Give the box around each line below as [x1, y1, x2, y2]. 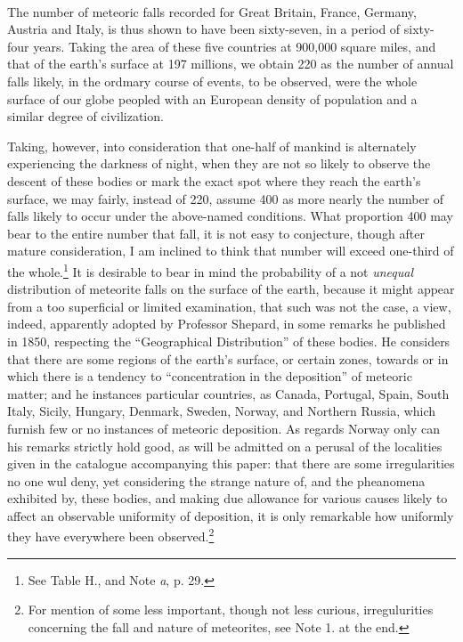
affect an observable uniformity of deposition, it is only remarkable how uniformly [7, 506, 454, 524]
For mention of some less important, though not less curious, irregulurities [28, 600, 434, 619]
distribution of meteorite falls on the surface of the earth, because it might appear [7, 280, 455, 298]
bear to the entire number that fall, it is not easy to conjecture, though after [7, 223, 425, 242]
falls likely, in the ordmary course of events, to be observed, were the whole [7, 71, 418, 90]
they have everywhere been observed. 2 [7, 524, 215, 546]
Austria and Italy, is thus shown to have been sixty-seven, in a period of [7, 20, 401, 38]
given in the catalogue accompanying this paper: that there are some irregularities [7, 454, 455, 473]
